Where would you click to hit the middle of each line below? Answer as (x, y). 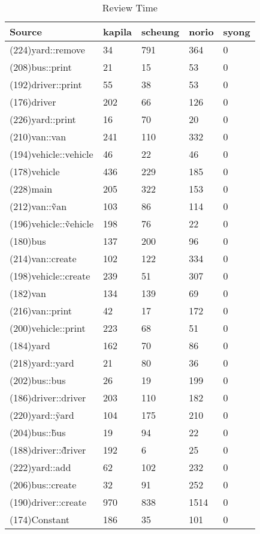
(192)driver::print (46, 84)
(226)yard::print (43, 119)
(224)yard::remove (47, 49)
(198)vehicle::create (50, 276)
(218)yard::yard (42, 363)
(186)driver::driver (48, 397)
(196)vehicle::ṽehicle (52, 223)
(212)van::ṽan (38, 206)
